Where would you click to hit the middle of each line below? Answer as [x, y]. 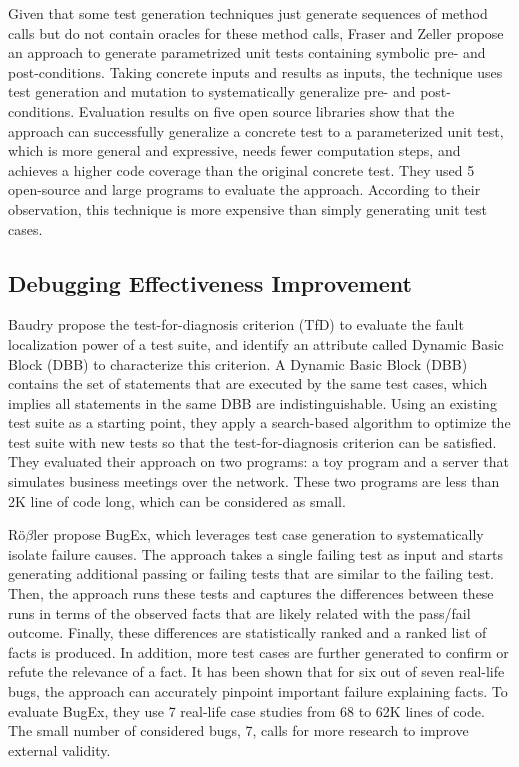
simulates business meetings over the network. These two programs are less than [254, 481]
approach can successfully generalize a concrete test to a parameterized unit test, [256, 130]
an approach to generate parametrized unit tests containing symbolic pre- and [247, 52]
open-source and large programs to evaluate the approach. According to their [244, 189]
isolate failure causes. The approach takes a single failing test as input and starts [256, 553]
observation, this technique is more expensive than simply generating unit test [247, 208]
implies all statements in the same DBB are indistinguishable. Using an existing [252, 402]
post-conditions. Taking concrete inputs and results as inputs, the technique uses [255, 71]
